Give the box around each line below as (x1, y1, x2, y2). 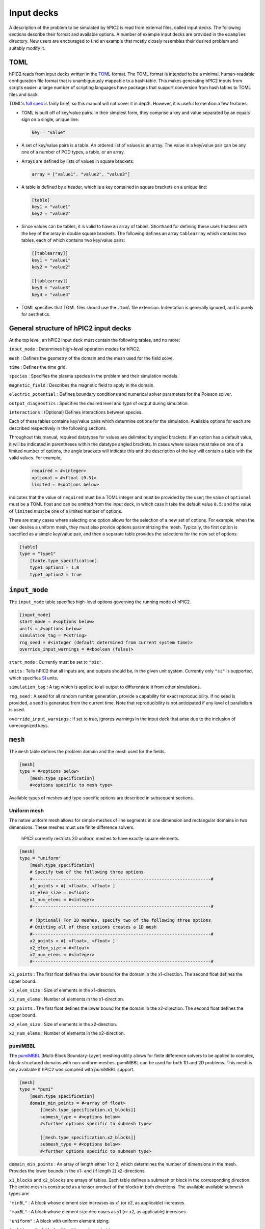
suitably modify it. (9, 45, 46, 51)
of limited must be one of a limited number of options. (9, 508, 123, 514)
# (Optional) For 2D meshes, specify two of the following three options (29, 917, 211, 923)
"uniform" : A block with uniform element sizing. (9, 1218, 110, 1224)
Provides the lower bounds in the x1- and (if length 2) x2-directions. (9, 1168, 146, 1174)
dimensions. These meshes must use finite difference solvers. (9, 824, 134, 830)
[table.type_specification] (29, 558, 98, 563)
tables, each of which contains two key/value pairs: (21, 237, 125, 243)
